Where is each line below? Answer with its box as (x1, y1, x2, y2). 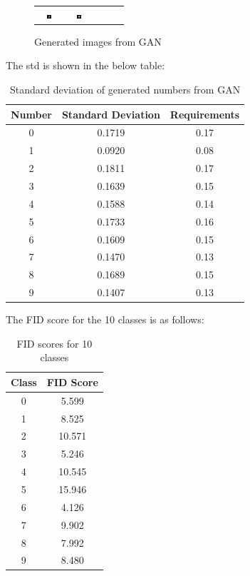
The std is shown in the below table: (6, 58, 165, 73)
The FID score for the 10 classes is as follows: (6, 312, 204, 327)
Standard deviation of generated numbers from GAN (10, 82, 241, 97)
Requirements (170, 106, 240, 121)
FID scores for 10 (16, 335, 93, 350)
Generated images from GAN (34, 34, 162, 49)
